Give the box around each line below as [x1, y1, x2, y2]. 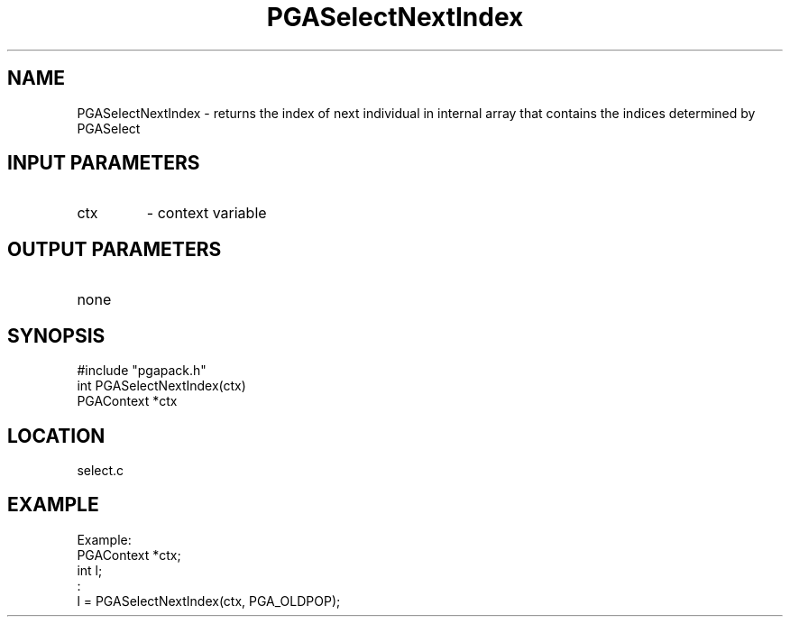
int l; [77, 562, 103, 578]
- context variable [146, 204, 267, 223]
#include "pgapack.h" [77, 362, 207, 379]
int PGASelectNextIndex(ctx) [77, 378, 246, 394]
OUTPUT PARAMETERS [7, 237, 222, 261]
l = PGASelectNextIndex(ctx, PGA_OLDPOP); [77, 592, 341, 609]
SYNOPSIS [7, 324, 106, 347]
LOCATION [7, 424, 106, 447]
